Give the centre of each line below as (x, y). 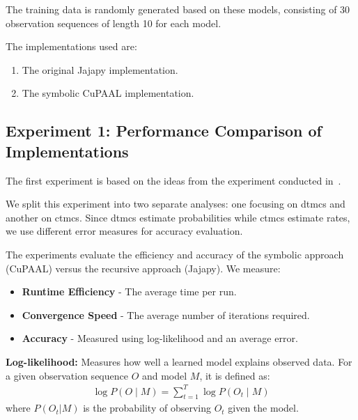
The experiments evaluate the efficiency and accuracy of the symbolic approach (175, 254)
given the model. (263, 408)
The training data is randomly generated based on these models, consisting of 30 (178, 9)
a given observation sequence (67, 375)
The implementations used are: (71, 46)
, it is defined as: (235, 375)
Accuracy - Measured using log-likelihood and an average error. (160, 338)
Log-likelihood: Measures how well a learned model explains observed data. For (179, 361)
